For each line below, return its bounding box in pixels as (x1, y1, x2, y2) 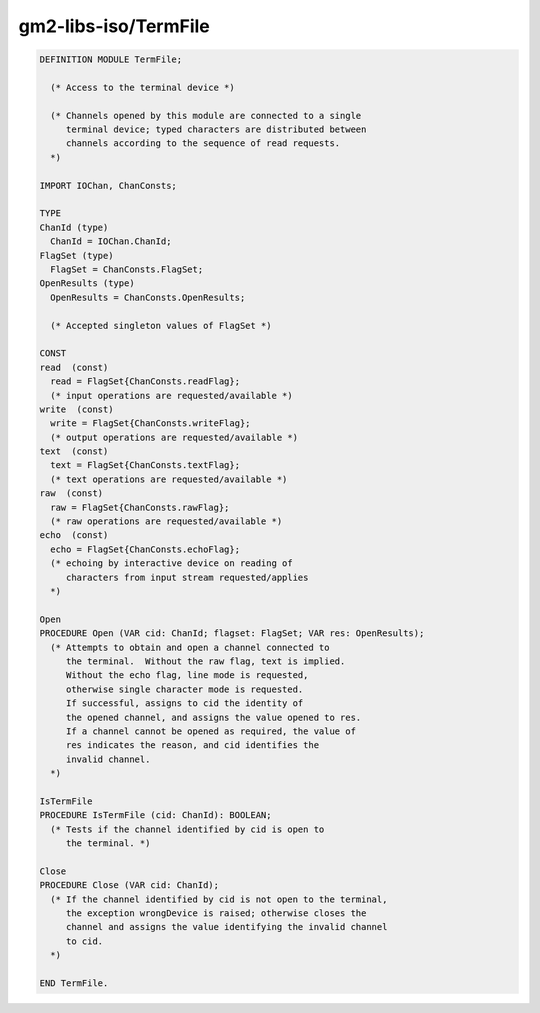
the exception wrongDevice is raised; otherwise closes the (65, 907, 367, 919)
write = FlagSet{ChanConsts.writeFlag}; (50, 418, 251, 429)
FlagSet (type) (39, 250, 114, 261)
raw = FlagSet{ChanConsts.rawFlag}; (50, 501, 230, 513)
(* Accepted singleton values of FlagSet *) (50, 320, 272, 331)
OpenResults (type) (39, 278, 135, 289)
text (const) (39, 446, 109, 457)
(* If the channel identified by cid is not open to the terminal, (50, 893, 388, 905)
